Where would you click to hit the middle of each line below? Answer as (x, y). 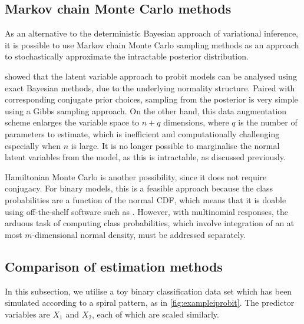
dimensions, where (196, 122)
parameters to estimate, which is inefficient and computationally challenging (142, 133)
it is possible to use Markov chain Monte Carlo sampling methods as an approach (152, 44)
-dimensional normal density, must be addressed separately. (139, 234)
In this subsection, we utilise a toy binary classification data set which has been (148, 291)
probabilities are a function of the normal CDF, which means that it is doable (146, 199)
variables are (27, 314)
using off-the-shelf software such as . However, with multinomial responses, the (146, 211)
